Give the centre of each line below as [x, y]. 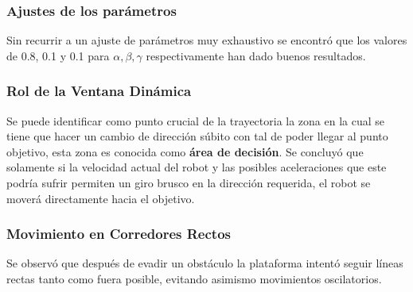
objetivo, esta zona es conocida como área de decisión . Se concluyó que [185, 151]
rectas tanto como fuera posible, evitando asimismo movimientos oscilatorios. [194, 279]
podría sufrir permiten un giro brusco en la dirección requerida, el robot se [189, 182]
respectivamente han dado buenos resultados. [256, 55]
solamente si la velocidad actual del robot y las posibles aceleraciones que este [197, 167]
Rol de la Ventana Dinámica [99, 91]
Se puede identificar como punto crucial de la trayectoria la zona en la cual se [196, 120]
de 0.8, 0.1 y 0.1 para [58, 55]
